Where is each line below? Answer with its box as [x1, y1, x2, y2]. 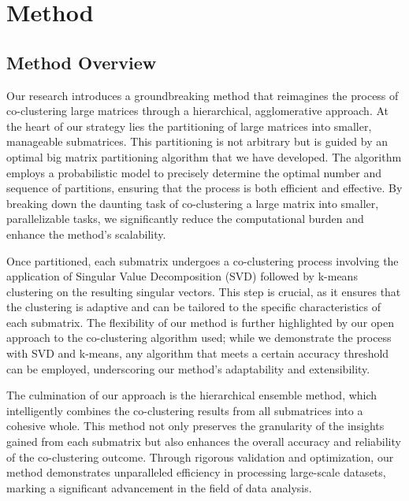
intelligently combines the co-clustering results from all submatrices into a [6, 402, 363, 418]
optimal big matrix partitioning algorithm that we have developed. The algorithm [6, 148, 402, 165]
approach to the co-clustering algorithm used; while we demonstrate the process [6, 329, 392, 346]
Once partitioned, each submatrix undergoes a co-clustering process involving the [6, 252, 399, 269]
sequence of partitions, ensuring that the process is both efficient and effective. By [6, 180, 403, 196]
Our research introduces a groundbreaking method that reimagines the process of [6, 87, 399, 103]
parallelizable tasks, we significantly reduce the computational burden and [6, 210, 364, 227]
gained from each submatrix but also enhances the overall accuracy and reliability [6, 433, 401, 450]
